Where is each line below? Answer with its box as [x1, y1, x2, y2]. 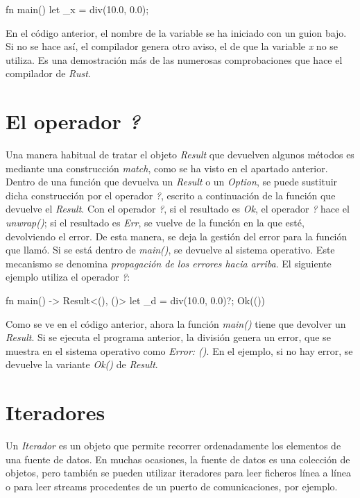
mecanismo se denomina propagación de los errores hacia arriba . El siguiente [6, 256, 332, 270]
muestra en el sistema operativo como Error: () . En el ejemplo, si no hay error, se [6, 343, 353, 358]
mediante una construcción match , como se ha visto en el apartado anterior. [6, 160, 328, 175]
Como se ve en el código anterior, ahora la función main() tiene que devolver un [6, 316, 346, 331]
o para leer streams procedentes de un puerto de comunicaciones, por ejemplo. [6, 479, 338, 493]
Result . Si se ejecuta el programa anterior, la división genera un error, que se [6, 330, 331, 345]
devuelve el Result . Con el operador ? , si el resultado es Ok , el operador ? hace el [6, 201, 350, 216]
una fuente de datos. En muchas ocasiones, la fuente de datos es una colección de [6, 451, 350, 466]
